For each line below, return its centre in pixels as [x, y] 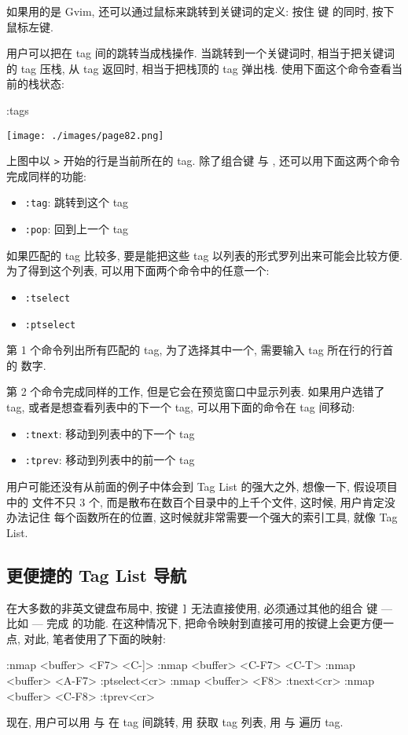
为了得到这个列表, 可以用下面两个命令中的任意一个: [138, 271]
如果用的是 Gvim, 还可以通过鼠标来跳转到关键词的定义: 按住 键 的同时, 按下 [200, 11]
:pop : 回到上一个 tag [77, 229]
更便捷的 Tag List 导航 [96, 574]
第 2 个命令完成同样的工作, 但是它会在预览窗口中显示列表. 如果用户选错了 [196, 391]
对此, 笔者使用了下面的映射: [95, 638]
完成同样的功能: [46, 176]
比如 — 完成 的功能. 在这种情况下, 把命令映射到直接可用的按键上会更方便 [195, 623]
